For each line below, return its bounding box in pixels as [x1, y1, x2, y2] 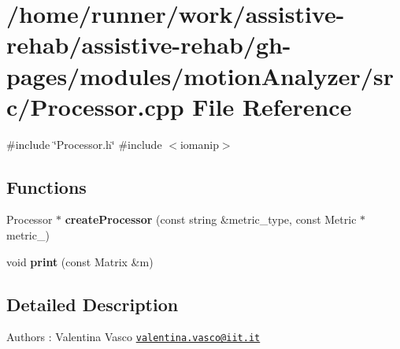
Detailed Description [6, 291, 179, 316]
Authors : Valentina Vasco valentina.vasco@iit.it [6, 329, 261, 345]
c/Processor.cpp [6, 90, 184, 122]
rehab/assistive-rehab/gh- [6, 28, 291, 61]
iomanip [180, 136, 219, 152]
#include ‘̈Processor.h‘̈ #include [6, 136, 162, 152]
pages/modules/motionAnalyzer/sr [6, 59, 394, 91]
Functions [6, 174, 87, 199]
